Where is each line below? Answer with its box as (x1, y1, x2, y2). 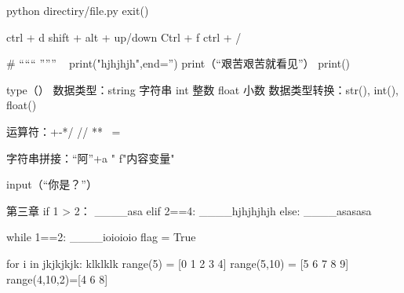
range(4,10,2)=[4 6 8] (6, 270, 108, 287)
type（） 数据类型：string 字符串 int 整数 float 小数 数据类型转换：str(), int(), (6, 81, 399, 97)
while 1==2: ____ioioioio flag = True (6, 229, 196, 245)
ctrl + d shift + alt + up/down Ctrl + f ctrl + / (6, 28, 242, 45)
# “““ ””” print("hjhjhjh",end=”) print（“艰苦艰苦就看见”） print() (6, 55, 351, 71)
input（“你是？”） (6, 176, 97, 192)
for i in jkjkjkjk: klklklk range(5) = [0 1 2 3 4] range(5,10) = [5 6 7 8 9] (6, 255, 349, 271)
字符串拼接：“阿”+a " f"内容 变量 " (6, 149, 175, 166)
